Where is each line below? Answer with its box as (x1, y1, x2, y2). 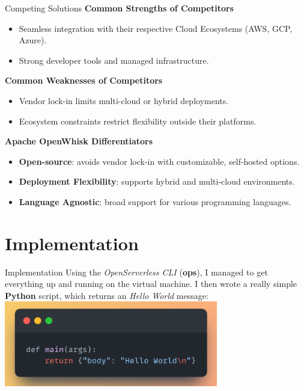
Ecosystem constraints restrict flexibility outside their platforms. (19, 114, 257, 127)
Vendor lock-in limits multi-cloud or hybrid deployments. (19, 94, 229, 106)
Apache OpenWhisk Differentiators (5, 135, 153, 147)
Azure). (19, 34, 47, 46)
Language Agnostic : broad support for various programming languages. (19, 195, 291, 208)
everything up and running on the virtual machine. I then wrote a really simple (5, 277, 297, 290)
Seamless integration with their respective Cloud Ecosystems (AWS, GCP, (19, 22, 293, 34)
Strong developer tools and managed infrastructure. (19, 54, 209, 66)
